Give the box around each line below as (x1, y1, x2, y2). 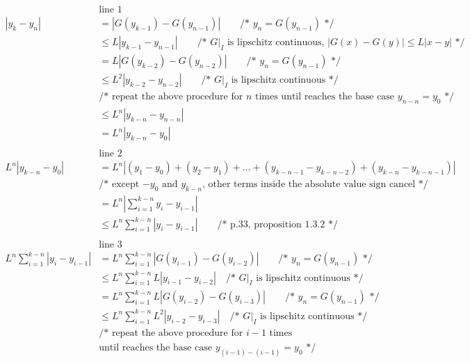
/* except (99, 179, 140, 190)
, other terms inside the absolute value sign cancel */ (202, 179, 428, 190)
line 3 (99, 239, 122, 250)
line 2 (99, 149, 122, 159)
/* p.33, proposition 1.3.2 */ (217, 219, 338, 229)
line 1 (99, 5, 122, 15)
